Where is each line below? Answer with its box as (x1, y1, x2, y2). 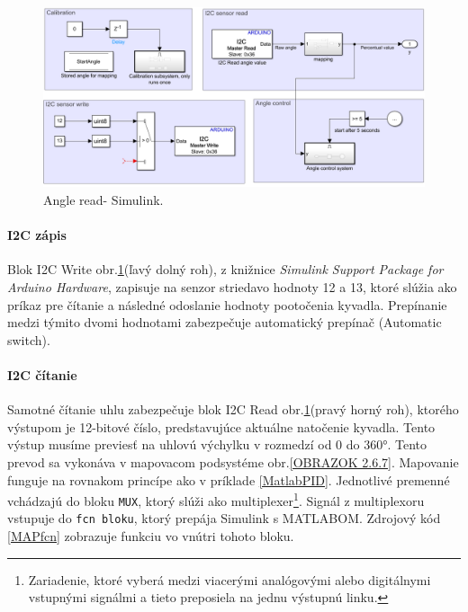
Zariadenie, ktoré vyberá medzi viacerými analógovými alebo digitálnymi (28, 570, 431, 589)
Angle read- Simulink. (43, 191, 164, 208)
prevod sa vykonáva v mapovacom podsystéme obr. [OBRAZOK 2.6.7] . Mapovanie (7, 452, 459, 471)
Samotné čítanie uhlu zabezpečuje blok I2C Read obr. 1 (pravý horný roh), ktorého (7, 400, 459, 419)
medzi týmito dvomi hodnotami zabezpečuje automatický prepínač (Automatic (7, 313, 442, 332)
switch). (7, 330, 50, 349)
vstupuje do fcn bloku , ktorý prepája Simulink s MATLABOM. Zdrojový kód (7, 509, 441, 528)
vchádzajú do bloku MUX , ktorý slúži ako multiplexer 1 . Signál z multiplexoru (7, 489, 425, 510)
